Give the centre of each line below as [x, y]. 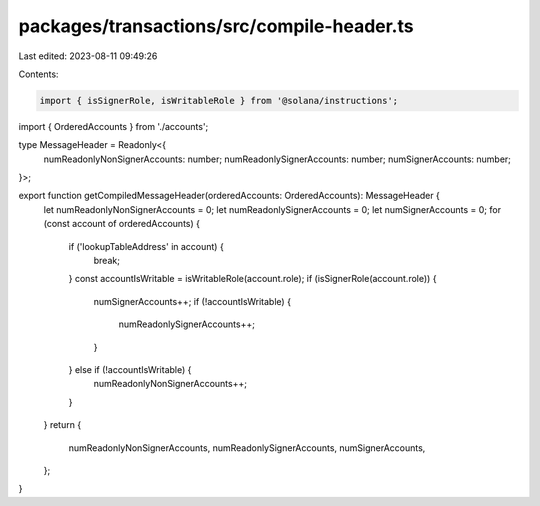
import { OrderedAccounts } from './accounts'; [113, 126]
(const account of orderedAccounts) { [121, 224]
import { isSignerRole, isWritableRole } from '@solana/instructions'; [219, 100]
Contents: [38, 74]
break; [106, 261]
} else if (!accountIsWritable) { [130, 369]
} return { [62, 425]
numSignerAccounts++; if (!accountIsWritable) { [192, 301]
